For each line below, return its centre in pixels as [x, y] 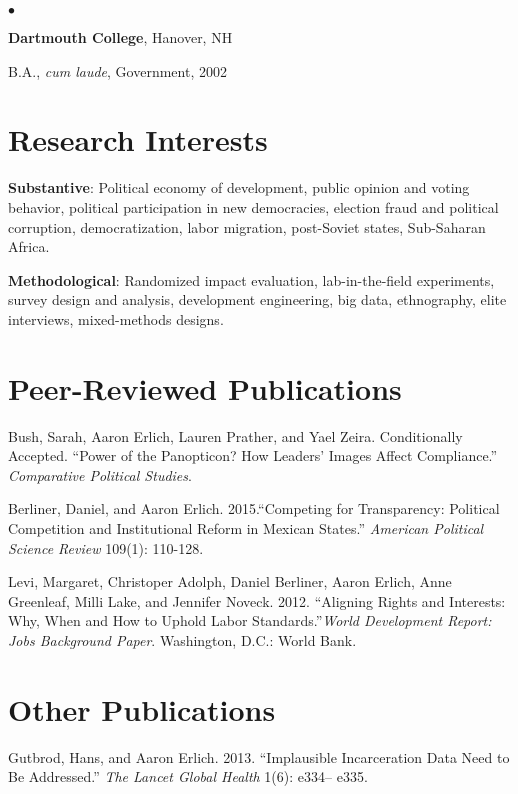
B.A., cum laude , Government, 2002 [117, 70]
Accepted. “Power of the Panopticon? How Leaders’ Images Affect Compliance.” [253, 455]
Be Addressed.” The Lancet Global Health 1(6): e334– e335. [188, 776]
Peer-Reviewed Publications [205, 387]
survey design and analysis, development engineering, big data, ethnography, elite [257, 299]
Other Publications [142, 708]
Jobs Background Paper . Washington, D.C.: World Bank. [182, 639]
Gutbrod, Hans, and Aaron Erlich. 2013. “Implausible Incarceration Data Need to [259, 756]
